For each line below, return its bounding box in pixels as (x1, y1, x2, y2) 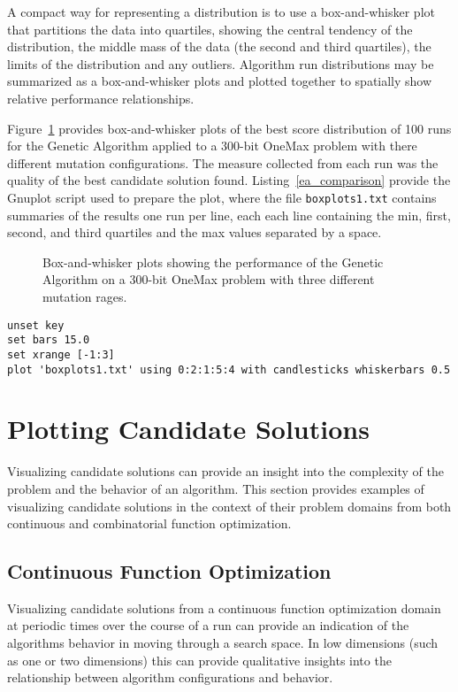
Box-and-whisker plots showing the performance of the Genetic (42, 252, 384, 271)
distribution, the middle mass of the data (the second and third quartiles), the (7, 37, 431, 56)
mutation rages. (42, 287, 127, 305)
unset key (7, 319, 65, 332)
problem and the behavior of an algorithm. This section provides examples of (7, 479, 424, 497)
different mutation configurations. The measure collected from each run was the (7, 153, 439, 172)
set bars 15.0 (7, 334, 90, 347)
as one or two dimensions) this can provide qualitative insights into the (7, 650, 392, 669)
